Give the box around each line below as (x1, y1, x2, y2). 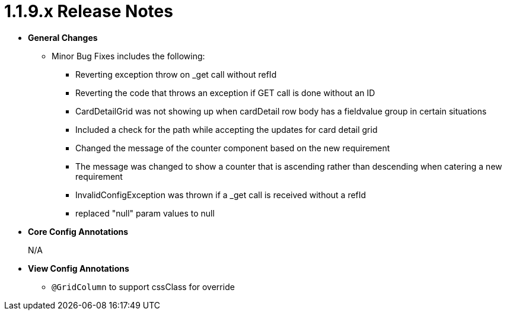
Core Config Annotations (28, 226, 129, 237)
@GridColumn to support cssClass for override (52, 281, 235, 292)
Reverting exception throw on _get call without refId (75, 69, 277, 79)
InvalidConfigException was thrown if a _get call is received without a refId (75, 189, 366, 200)
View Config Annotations (28, 263, 129, 273)
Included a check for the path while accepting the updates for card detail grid (75, 124, 378, 135)
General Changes (28, 32, 98, 43)
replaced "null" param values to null (75, 208, 215, 218)
